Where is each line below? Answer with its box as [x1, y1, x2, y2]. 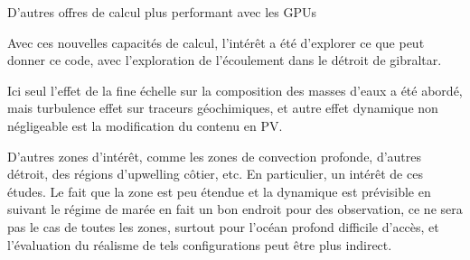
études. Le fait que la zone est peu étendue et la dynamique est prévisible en [7, 181, 431, 200]
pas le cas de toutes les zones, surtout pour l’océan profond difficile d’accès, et [7, 217, 439, 236]
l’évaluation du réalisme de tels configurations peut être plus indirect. [7, 235, 392, 254]
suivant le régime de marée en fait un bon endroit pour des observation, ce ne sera [7, 200, 463, 218]
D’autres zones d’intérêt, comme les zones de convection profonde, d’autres [7, 146, 422, 165]
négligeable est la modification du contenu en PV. [7, 116, 283, 135]
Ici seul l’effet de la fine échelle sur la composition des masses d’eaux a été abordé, [7, 80, 463, 99]
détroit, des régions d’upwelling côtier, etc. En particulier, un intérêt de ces [7, 164, 423, 183]
